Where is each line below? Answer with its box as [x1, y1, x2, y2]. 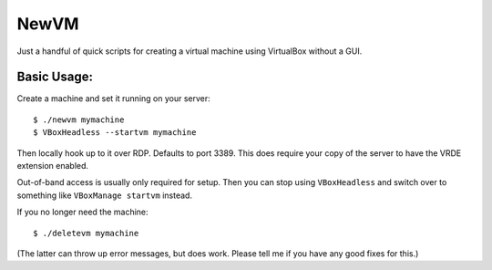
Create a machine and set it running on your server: [16, 93, 211, 104]
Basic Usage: [16, 69, 93, 85]
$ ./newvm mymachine [33, 114, 125, 125]
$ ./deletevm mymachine [33, 228, 139, 238]
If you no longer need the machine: [16, 206, 149, 218]
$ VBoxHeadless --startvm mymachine [33, 128, 197, 138]
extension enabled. [16, 161, 89, 171]
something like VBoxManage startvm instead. [16, 190, 193, 201]
